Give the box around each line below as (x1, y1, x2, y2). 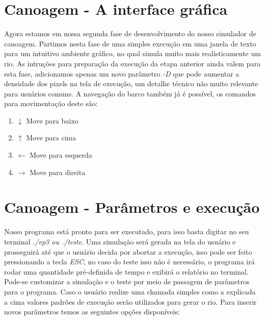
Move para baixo (26, 115, 78, 126)
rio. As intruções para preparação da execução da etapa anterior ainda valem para (4, 58, 260, 68)
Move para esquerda (30, 150, 92, 160)
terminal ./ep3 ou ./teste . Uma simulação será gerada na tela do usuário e (4, 236, 236, 247)
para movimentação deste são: (4, 98, 98, 109)
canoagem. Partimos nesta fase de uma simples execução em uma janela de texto (4, 38, 256, 48)
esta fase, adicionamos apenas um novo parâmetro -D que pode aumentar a (4, 68, 240, 79)
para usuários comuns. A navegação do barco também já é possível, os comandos (4, 88, 256, 99)
